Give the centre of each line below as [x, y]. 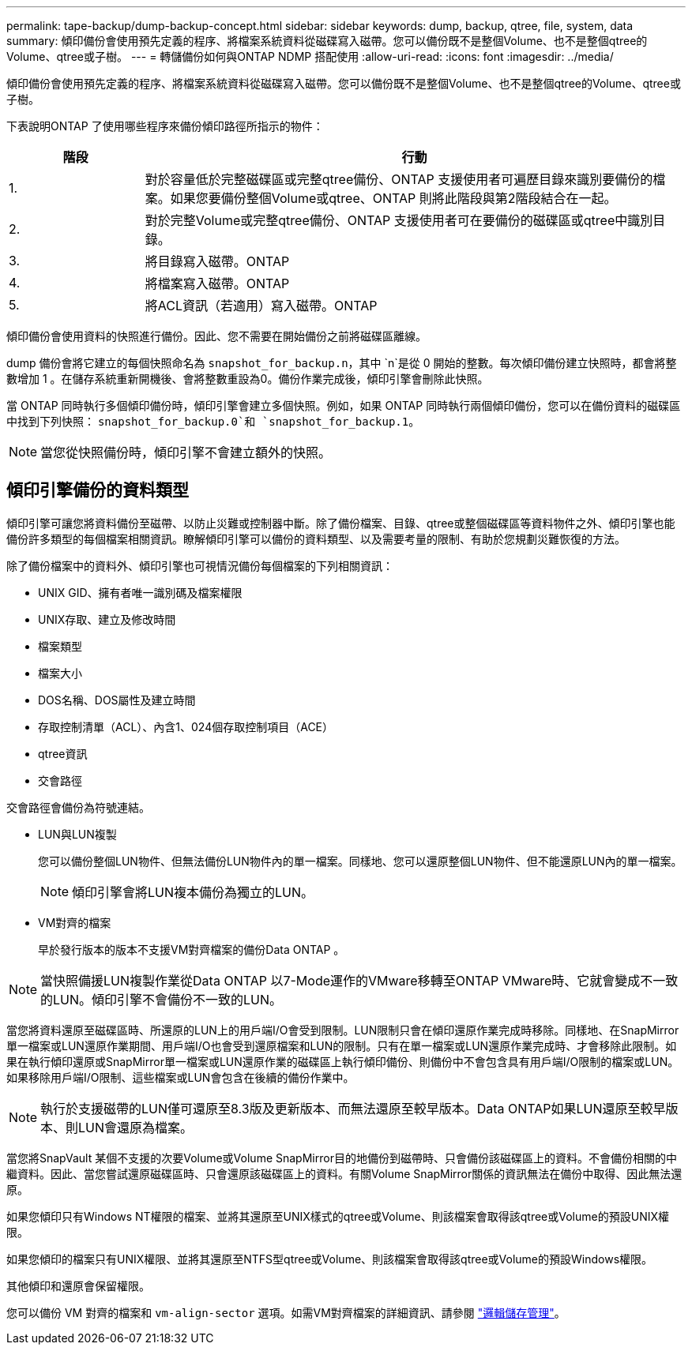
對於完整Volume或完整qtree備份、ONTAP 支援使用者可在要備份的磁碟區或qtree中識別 [399, 220]
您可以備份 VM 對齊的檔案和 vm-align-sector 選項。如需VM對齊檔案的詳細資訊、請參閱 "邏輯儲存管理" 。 [286, 1312]
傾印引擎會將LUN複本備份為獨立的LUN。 [193, 892]
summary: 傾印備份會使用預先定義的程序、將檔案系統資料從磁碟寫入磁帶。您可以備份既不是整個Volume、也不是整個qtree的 [327, 41]
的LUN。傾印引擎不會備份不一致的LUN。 [162, 999]
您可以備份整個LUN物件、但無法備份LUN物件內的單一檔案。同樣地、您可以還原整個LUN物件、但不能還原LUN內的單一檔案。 [360, 861]
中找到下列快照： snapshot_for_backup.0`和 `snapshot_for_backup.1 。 [213, 421]
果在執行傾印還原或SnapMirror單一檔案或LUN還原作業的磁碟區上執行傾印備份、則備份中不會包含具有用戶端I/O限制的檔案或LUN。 [343, 1061]
